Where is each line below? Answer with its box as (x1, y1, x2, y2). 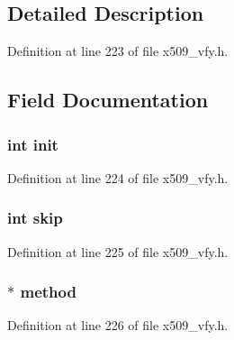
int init (7, 133, 58, 155)
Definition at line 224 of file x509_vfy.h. (7, 168, 229, 187)
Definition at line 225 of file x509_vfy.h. (7, 242, 229, 261)
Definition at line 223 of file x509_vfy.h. (7, 41, 229, 60)
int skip (7, 207, 63, 229)
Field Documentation (7, 86, 209, 114)
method (20, 280, 76, 303)
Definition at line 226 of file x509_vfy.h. (7, 316, 229, 335)
